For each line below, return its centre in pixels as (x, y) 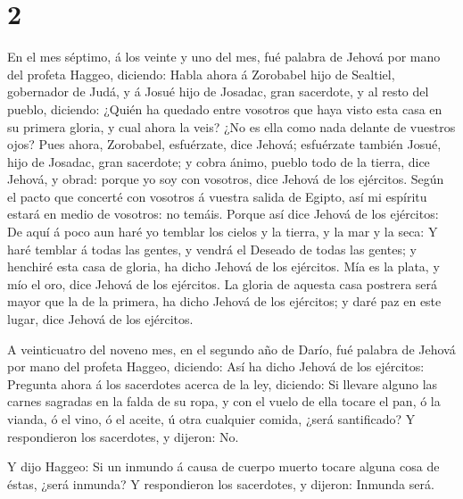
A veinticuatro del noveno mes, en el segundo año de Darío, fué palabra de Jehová (231, 349)
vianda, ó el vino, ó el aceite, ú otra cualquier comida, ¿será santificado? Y (211, 419)
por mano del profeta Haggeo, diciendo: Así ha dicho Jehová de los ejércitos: (216, 366)
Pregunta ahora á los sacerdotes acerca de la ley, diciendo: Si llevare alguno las (223, 383)
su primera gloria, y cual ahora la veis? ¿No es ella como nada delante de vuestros (231, 126)
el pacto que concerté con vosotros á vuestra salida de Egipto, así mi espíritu (217, 196)
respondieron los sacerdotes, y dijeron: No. (123, 436)
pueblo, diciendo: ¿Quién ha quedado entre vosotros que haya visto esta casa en (225, 108)
